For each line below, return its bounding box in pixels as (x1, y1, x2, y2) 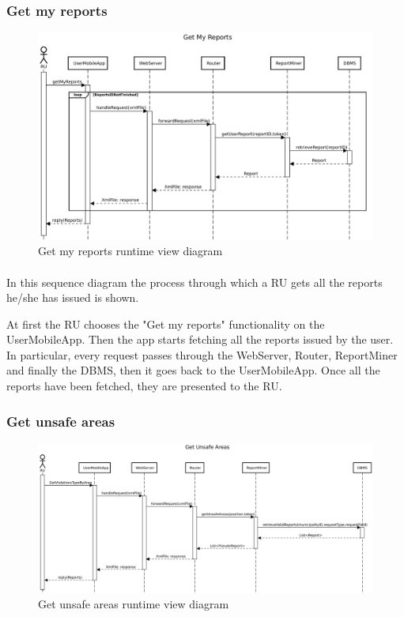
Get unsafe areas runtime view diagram (38, 596, 229, 612)
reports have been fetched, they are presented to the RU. (6, 378, 282, 394)
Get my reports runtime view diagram (38, 243, 223, 259)
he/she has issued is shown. (6, 289, 139, 306)
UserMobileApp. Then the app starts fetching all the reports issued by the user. (6, 331, 394, 348)
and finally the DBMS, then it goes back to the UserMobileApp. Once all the (6, 362, 380, 378)
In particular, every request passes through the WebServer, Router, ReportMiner (6, 346, 398, 363)
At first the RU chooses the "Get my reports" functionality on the (6, 315, 325, 332)
